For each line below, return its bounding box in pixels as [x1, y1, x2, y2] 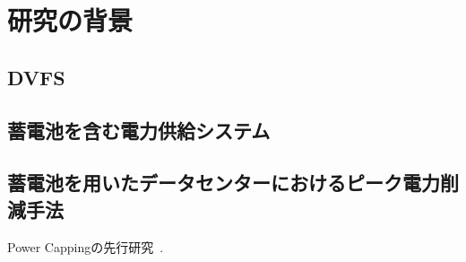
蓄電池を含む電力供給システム [7, 116, 271, 144]
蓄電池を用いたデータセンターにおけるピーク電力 [7, 169, 440, 196]
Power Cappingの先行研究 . [7, 237, 164, 256]
